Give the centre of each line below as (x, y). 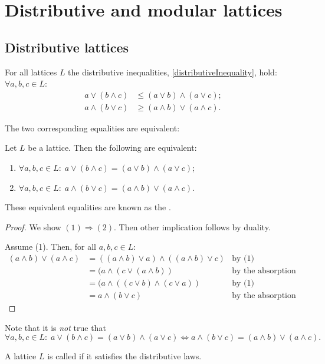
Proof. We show (33, 226)
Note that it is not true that (55, 327)
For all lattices (31, 72)
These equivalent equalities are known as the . (88, 207)
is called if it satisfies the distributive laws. (124, 356)
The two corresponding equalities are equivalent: (92, 128)
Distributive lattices (67, 47)
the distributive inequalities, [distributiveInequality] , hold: (173, 72)
